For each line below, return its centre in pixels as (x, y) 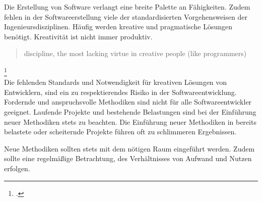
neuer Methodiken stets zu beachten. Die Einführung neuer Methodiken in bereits (130, 121)
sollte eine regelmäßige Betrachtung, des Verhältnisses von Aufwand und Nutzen (128, 158)
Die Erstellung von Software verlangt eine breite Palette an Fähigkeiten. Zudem (127, 7)
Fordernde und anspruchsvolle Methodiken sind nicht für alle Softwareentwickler (128, 102)
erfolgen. (17, 168)
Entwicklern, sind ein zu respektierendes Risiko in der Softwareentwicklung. (120, 92)
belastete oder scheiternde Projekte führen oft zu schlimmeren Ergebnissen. (120, 132)
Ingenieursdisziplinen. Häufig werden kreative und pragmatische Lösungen (118, 27)
